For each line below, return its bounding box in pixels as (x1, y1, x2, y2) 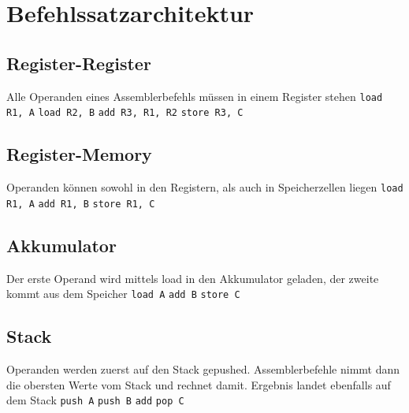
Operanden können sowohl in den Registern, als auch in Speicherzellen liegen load (6, 179, 403, 195)
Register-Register (6, 50, 151, 75)
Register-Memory (6, 142, 152, 166)
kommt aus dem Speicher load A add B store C (6, 285, 240, 302)
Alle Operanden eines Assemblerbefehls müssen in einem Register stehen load (6, 87, 383, 104)
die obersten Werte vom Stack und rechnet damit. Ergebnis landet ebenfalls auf (6, 376, 391, 393)
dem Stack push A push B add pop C (6, 392, 184, 408)
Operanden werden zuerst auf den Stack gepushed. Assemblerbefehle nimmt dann (6, 361, 400, 378)
